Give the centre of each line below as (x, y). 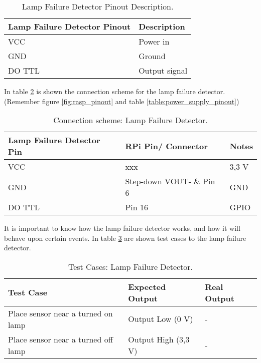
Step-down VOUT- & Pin (170, 181)
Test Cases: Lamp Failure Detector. (130, 266)
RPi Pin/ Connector (166, 146)
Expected (147, 286)
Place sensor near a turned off (60, 339)
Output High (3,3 (159, 339)
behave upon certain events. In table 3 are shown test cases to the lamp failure (125, 238)
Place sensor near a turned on (60, 313)
